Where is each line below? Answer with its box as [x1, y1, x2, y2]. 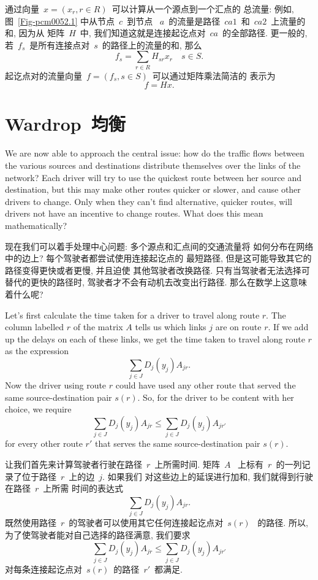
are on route [215, 320, 262, 333]
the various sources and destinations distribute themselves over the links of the [5, 159, 301, 172]
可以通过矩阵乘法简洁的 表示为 [152, 69, 276, 82]
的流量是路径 [168, 14, 221, 27]
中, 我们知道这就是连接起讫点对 [80, 26, 206, 39]
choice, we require [5, 403, 72, 416]
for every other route [5, 437, 83, 450]
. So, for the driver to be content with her [137, 390, 294, 403]
